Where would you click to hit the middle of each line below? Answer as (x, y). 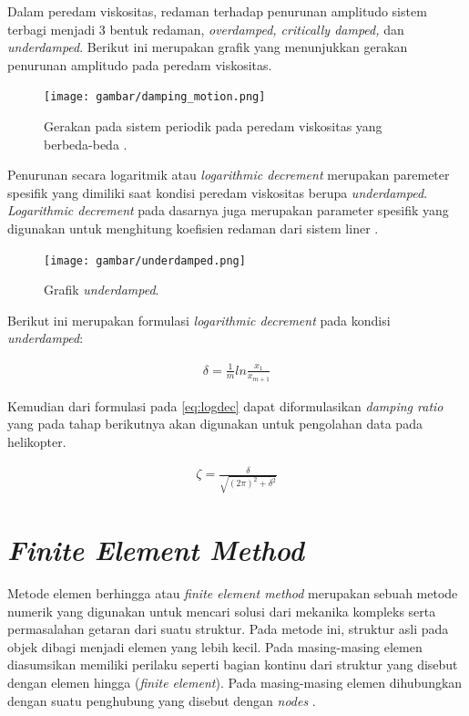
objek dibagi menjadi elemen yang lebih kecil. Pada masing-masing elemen (215, 646)
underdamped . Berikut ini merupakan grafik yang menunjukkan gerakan (208, 47)
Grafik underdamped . (102, 290)
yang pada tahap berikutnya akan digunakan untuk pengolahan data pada (215, 424)
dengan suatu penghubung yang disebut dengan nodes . (162, 700)
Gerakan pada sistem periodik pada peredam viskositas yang (213, 126)
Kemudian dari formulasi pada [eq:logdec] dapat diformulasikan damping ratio (225, 405)
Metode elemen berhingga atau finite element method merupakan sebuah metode (233, 592)
